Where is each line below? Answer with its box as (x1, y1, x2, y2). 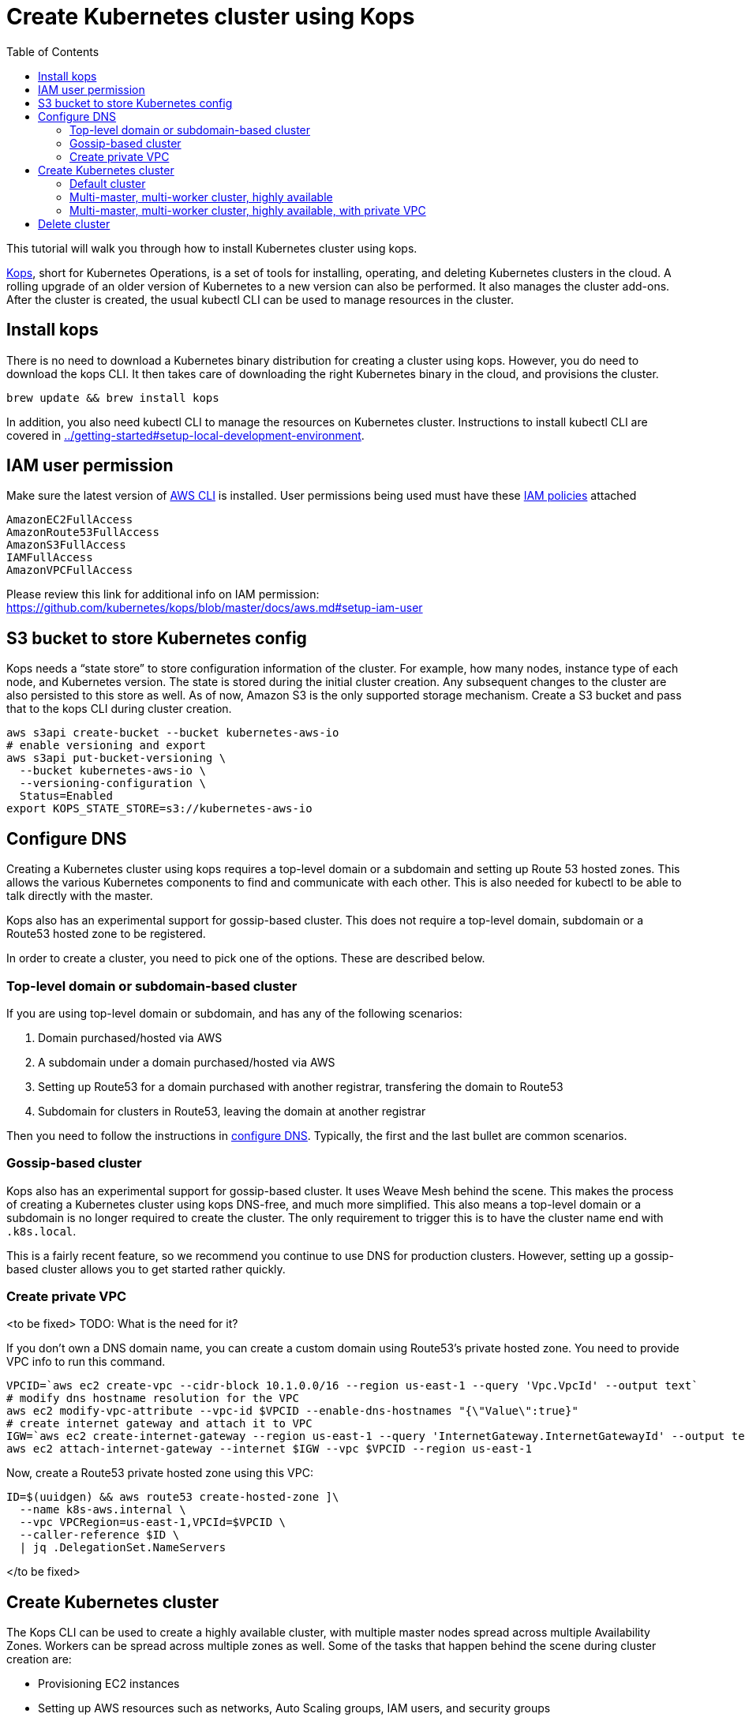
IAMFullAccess (6, 551, 93, 564)
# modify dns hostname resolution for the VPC (6, 1392, 299, 1405)
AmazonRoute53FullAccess (6, 526, 159, 539)
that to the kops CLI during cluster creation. (6, 702, 232, 716)
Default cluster (69, 176, 146, 190)
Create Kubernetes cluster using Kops (6, 3, 415, 30)
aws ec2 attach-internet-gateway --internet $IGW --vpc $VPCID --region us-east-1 (6, 1442, 532, 1456)
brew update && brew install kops (6, 391, 219, 404)
